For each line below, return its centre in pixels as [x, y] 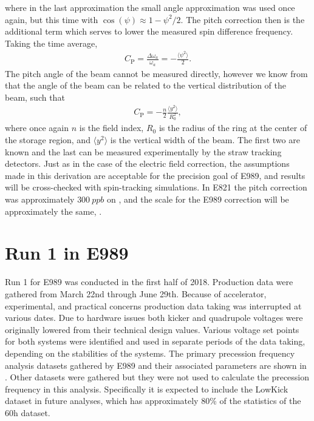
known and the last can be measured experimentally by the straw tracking [143, 151]
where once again [37, 128]
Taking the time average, [51, 43]
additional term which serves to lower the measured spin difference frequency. [149, 31]
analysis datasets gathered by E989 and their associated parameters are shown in [156, 365]
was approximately [40, 199]
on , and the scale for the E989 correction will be [198, 199]
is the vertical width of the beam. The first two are [205, 140]
